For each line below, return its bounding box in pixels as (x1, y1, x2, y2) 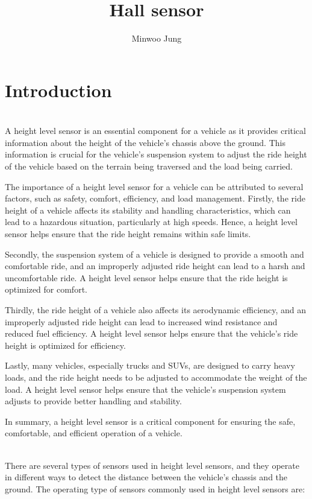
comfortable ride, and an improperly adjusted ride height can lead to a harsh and (5, 259, 305, 272)
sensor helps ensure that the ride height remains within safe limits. (5, 227, 251, 240)
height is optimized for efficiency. (5, 338, 126, 351)
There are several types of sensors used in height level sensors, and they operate (5, 459, 299, 471)
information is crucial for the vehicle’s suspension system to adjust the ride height (5, 148, 307, 161)
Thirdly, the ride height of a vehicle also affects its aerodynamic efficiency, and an (5, 303, 307, 316)
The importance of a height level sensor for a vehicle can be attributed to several (5, 180, 304, 192)
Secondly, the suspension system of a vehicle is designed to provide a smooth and (5, 247, 304, 260)
